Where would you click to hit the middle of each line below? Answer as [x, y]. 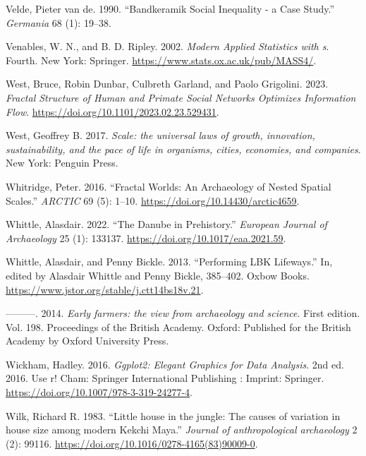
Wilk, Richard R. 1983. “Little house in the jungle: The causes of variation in [173, 415]
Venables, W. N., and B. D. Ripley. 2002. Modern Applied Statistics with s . [167, 46]
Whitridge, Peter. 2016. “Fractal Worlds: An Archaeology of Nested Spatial [169, 186]
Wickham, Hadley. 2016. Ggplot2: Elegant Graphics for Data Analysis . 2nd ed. [175, 364]
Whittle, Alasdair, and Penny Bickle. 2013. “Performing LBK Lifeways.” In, [169, 262]
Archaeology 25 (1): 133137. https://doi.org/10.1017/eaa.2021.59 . [146, 238]
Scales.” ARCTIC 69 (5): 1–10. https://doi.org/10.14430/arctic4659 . [153, 200]
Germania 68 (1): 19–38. [59, 22]
